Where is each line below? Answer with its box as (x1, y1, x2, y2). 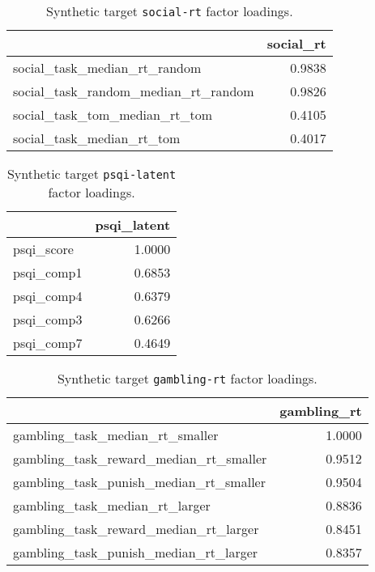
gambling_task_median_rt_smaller (13, 426, 219, 444)
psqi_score (13, 239, 74, 258)
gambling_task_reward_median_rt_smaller (13, 449, 267, 468)
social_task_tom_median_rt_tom (13, 105, 213, 124)
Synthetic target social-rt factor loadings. (46, 2, 293, 20)
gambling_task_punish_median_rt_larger (13, 543, 258, 561)
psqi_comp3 (13, 310, 83, 328)
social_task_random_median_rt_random (13, 82, 254, 100)
